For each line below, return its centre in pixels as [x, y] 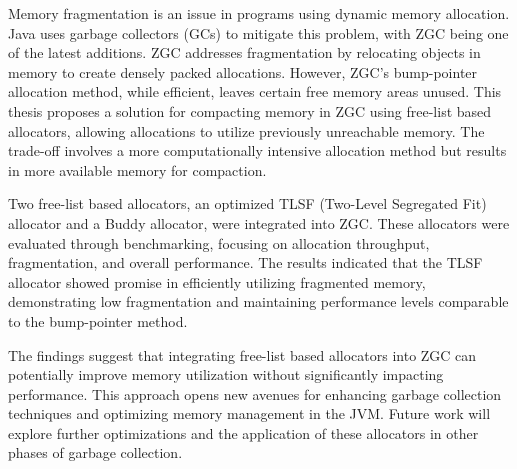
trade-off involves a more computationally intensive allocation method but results [257, 150]
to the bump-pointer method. [98, 320]
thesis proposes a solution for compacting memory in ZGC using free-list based [250, 110]
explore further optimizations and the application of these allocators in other [243, 432]
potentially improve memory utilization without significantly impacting [226, 374]
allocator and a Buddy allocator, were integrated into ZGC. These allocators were [259, 222]
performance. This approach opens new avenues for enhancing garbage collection [255, 393]
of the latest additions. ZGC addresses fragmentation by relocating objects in [244, 52]
